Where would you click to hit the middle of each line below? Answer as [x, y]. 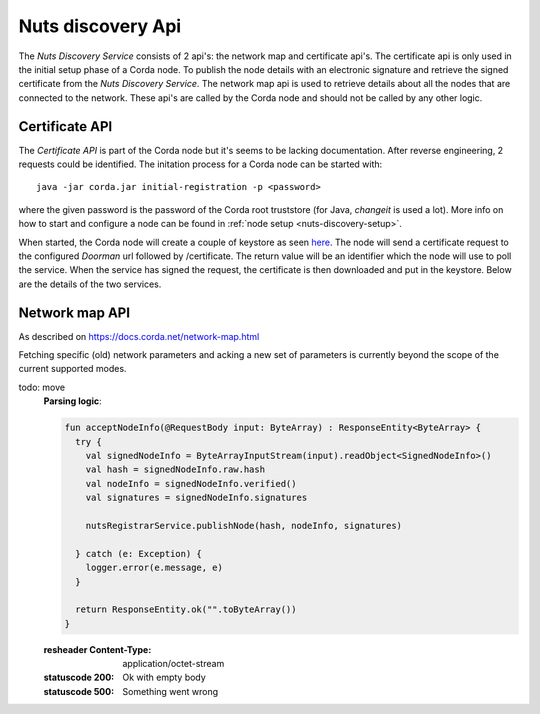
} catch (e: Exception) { [138, 553]
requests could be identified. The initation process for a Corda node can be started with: [200, 164]
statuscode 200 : [79, 677]
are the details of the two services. [90, 284]
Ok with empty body [164, 677]
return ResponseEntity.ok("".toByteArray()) [186, 609]
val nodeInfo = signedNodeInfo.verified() [191, 483]
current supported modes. [72, 369]
